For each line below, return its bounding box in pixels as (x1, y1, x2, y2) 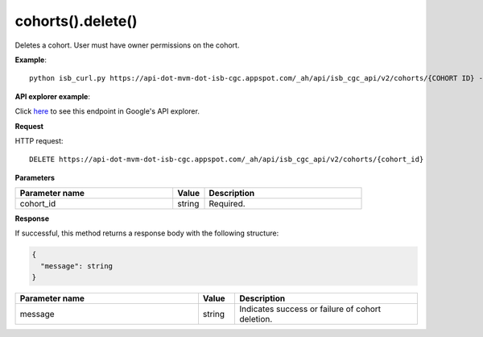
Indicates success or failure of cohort (238, 303, 382, 314)
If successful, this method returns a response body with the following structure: (14, 228, 279, 238)
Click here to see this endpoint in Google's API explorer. (14, 106, 200, 116)
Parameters (14, 173, 56, 182)
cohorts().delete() (14, 12, 138, 30)
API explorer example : (14, 91, 90, 101)
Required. (208, 198, 246, 210)
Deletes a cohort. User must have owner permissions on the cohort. (14, 40, 240, 50)
